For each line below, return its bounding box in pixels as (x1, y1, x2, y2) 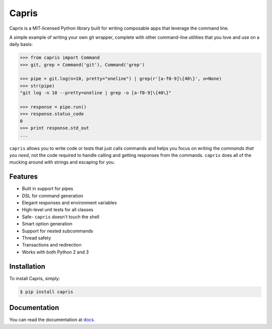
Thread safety (22, 235, 51, 241)
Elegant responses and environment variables (22, 200, 117, 206)
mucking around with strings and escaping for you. (9, 159, 115, 166)
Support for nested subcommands (22, 228, 93, 234)
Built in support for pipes (22, 186, 74, 192)
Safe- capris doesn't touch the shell (22, 214, 100, 220)
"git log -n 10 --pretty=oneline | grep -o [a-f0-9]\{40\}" (20, 90, 172, 96)
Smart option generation (22, 221, 73, 227)
